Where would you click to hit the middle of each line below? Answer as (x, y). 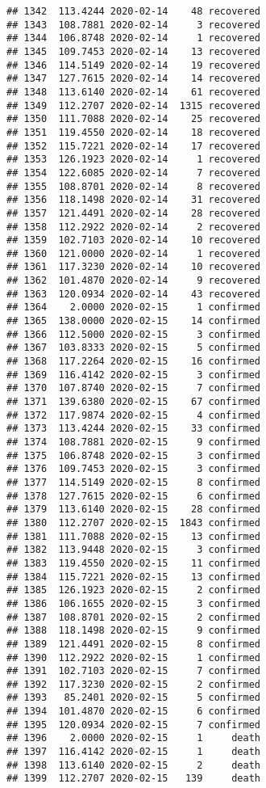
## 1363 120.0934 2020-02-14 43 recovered (133, 294)
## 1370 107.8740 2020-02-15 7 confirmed (133, 388)
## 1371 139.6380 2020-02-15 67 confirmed (133, 402)
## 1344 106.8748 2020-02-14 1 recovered (133, 38)
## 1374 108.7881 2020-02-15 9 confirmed (133, 442)
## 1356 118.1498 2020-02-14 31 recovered (133, 200)
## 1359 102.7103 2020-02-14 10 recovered (133, 240)
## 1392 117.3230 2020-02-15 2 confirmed (133, 684)
